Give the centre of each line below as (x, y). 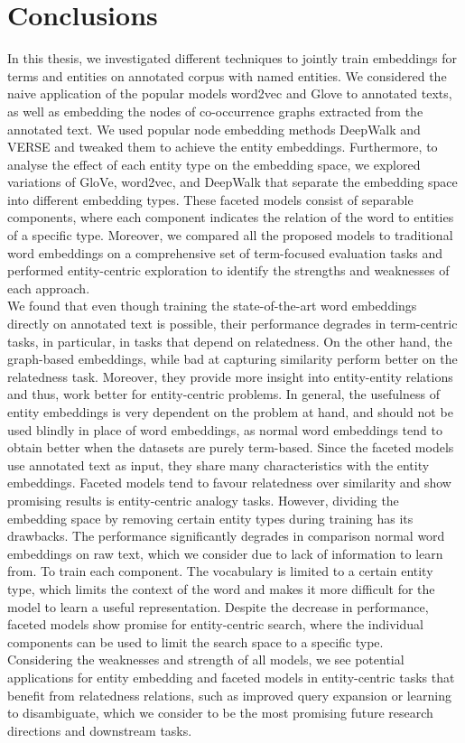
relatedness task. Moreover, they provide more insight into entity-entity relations (230, 376)
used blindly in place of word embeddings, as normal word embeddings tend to (225, 429)
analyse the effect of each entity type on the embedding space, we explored (214, 164)
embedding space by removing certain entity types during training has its (210, 518)
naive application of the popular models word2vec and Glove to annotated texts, (230, 93)
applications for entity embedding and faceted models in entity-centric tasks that (231, 677)
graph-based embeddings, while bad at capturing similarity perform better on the (232, 359)
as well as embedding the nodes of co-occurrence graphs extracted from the (215, 111)
